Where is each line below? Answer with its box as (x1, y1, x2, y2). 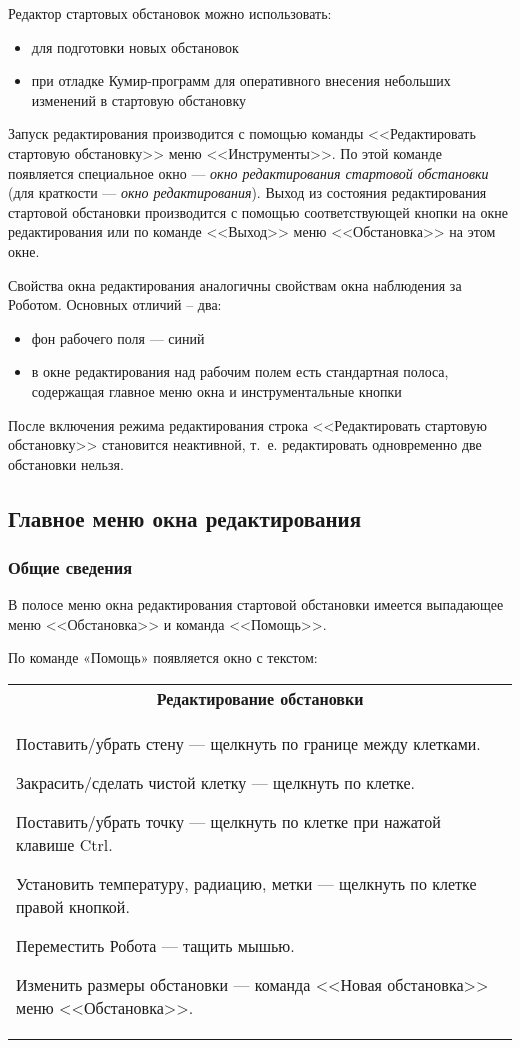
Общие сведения (8, 554, 133, 579)
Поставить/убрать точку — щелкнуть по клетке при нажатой (16, 810, 441, 834)
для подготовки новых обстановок (31, 36, 239, 57)
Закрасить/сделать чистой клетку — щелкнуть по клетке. (16, 771, 416, 795)
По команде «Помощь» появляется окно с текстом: (8, 647, 318, 668)
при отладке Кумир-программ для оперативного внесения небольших (31, 70, 451, 91)
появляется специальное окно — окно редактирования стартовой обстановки (8, 162, 489, 183)
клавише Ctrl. (16, 833, 113, 857)
